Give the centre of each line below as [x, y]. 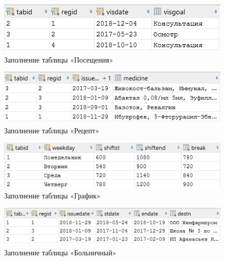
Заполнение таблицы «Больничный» [60, 252]
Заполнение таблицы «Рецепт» [52, 130]
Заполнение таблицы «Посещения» [59, 59]
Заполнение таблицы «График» [52, 195]
